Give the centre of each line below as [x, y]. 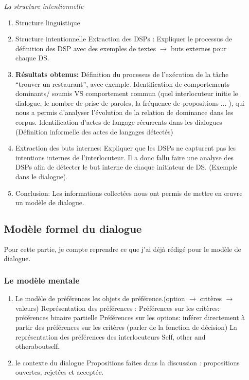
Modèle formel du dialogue [73, 229]
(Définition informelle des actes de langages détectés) [94, 131]
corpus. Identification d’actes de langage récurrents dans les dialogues [119, 122]
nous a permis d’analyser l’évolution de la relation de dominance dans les [124, 112]
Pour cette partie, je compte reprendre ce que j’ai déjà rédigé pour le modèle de [123, 249]
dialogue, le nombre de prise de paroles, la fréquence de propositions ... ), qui [130, 103]
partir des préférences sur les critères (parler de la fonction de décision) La [126, 327]
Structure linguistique [48, 22]
